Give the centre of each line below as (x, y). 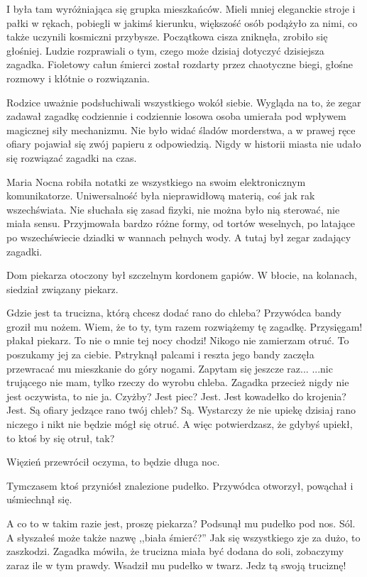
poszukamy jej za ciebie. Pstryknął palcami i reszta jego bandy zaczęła (160, 355)
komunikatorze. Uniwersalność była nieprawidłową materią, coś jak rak (161, 196)
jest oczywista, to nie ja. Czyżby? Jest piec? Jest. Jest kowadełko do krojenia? (176, 396)
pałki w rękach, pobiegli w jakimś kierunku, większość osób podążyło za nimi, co (182, 22)
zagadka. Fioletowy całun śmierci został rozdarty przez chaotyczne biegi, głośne (180, 64)
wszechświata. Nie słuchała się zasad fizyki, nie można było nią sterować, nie (173, 209)
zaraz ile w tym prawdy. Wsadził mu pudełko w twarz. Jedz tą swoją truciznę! (176, 565)
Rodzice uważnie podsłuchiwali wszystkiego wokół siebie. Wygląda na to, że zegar (184, 102)
